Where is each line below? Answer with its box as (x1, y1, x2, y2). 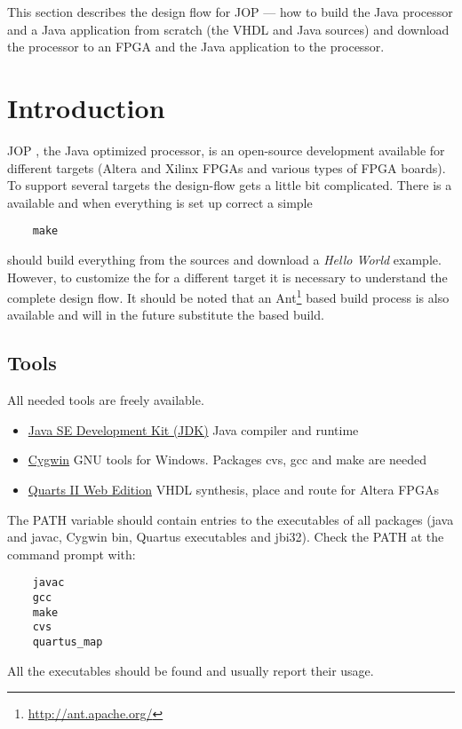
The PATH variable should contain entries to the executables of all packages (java (7, 510, 454, 528)
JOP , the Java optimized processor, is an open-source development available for (7, 140, 445, 159)
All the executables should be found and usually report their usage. (7, 661, 374, 679)
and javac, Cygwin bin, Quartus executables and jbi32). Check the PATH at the (7, 527, 444, 546)
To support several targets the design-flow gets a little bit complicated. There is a (7, 176, 452, 194)
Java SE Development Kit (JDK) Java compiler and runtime (28, 420, 359, 439)
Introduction (7, 89, 165, 125)
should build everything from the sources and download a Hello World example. (7, 250, 442, 268)
